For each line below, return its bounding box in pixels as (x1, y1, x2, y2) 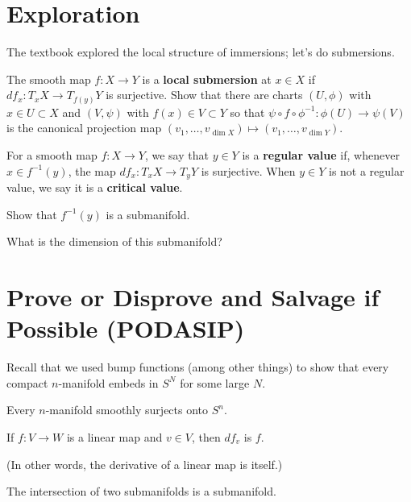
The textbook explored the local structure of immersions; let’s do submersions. (6, 44, 395, 60)
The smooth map (6, 70, 91, 87)
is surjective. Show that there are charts (106, 86, 303, 103)
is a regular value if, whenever (242, 147, 400, 164)
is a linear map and (66, 428, 163, 445)
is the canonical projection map (6, 119, 162, 136)
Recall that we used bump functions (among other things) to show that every (6, 359, 389, 375)
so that (230, 103, 265, 120)
